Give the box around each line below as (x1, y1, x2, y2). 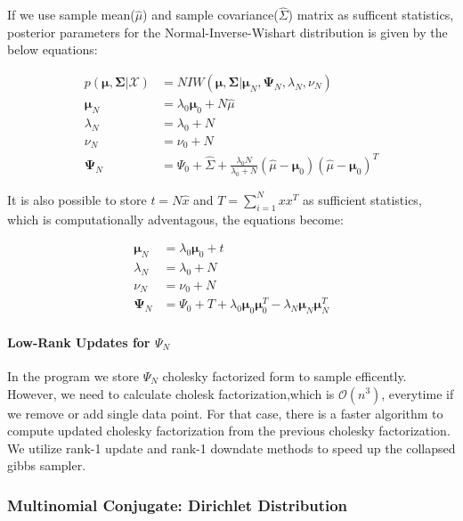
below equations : (7, 40, 98, 59)
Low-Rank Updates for (7, 332, 150, 351)
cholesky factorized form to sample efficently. (162, 366, 407, 385)
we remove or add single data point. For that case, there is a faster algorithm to (7, 403, 443, 422)
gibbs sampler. (7, 456, 86, 475)
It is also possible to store (7, 190, 147, 208)
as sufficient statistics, (303, 190, 422, 208)
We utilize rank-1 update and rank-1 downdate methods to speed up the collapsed (7, 438, 456, 457)
